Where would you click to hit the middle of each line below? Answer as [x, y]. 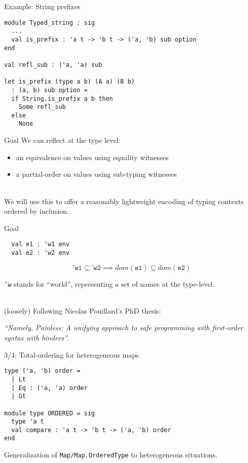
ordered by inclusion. [37, 211]
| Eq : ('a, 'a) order [49, 388]
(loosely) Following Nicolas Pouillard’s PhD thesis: [83, 310]
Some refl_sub [42, 107]
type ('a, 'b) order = [42, 371]
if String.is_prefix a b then [62, 99]
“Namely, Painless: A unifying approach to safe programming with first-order [124, 327]
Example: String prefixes [42, 6]
